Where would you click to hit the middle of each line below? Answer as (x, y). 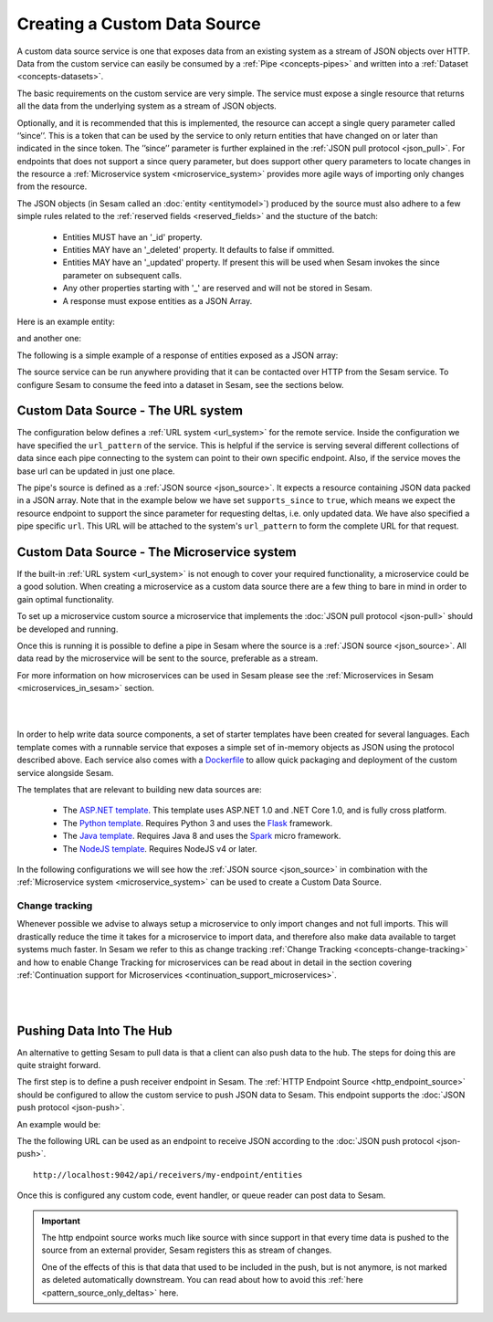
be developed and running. (68, 629)
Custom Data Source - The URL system (130, 411)
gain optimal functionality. (65, 599)
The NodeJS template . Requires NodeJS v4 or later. (160, 848)
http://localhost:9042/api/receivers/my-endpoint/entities (168, 1175)
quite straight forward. (59, 1065)
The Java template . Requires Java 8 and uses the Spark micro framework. (202, 836)
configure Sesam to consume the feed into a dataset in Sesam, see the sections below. (180, 384)
